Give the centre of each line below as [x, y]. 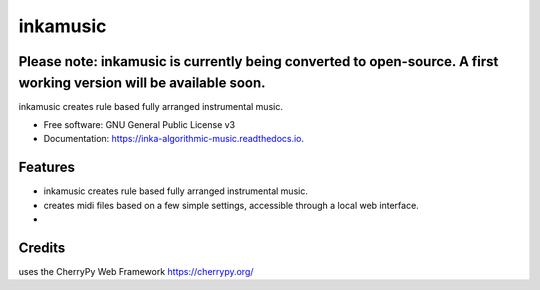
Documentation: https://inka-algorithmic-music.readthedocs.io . [174, 139]
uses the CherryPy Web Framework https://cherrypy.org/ [136, 272]
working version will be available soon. [142, 82]
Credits [42, 247]
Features [46, 167]
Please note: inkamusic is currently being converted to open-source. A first [258, 61]
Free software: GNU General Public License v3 [139, 125]
